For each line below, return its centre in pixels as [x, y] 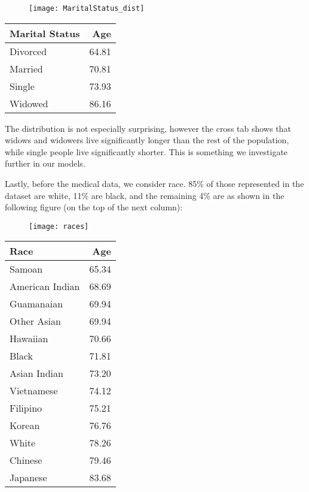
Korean [25, 425]
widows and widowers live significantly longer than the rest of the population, [147, 140]
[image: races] [59, 226]
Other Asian [35, 321]
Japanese [28, 478]
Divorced [28, 51]
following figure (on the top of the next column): [94, 207]
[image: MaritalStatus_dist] [87, 8]
